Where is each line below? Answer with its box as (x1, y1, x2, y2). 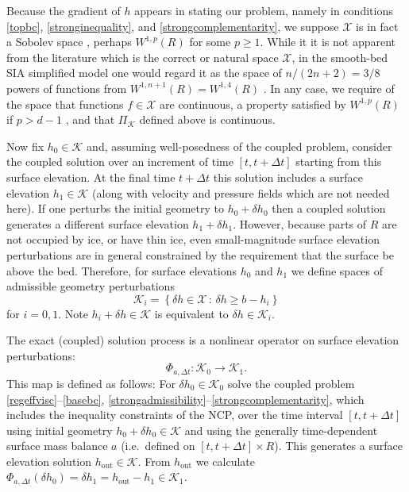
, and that (65, 111, 115, 128)
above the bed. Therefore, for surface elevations (6, 262, 237, 279)
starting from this (295, 153, 382, 170)
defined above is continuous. (139, 111, 276, 128)
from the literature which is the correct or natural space (6, 48, 279, 65)
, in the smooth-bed (291, 48, 388, 65)
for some (189, 33, 231, 50)
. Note (58, 305, 88, 321)
